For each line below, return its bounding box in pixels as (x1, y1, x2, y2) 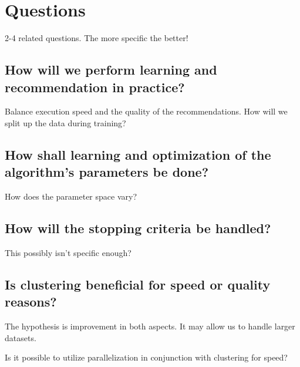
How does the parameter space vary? (5, 190, 137, 203)
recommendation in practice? (5, 78, 185, 96)
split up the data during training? (5, 116, 126, 129)
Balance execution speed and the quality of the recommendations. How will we (5, 105, 288, 117)
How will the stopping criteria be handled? (5, 219, 271, 237)
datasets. (5, 331, 36, 344)
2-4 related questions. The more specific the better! (5, 32, 188, 44)
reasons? (5, 292, 57, 311)
